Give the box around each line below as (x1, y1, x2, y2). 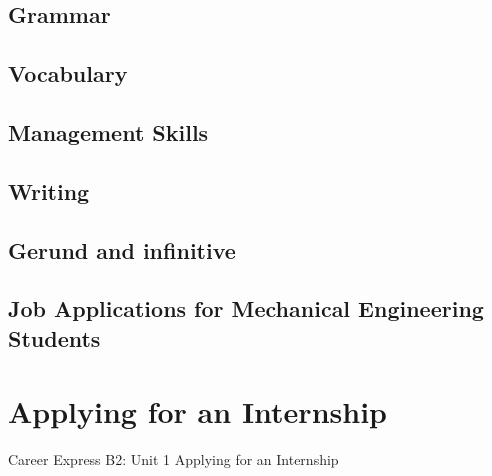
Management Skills (8, 116, 209, 147)
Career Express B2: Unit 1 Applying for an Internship (8, 449, 339, 470)
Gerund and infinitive (8, 234, 236, 265)
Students (8, 322, 101, 353)
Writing (8, 175, 90, 206)
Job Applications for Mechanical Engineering (8, 293, 484, 324)
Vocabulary (8, 58, 128, 89)
